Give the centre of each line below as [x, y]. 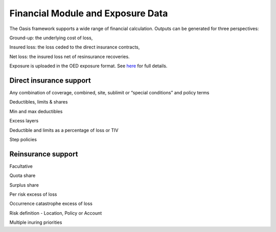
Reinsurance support [44, 154]
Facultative [21, 166]
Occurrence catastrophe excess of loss [51, 203]
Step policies [23, 139]
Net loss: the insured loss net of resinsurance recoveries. [70, 57]
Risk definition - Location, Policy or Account [56, 213]
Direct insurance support [50, 80]
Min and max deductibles [36, 111]
